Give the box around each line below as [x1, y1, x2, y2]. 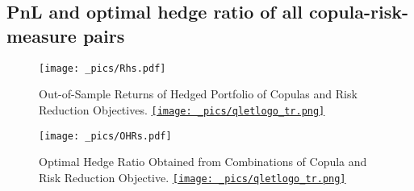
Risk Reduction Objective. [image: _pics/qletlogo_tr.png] [39, 168, 346, 185]
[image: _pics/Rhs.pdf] [39, 62, 166, 74]
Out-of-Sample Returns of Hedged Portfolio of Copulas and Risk [39, 85, 358, 102]
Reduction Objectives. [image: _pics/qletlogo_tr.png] [39, 101, 325, 118]
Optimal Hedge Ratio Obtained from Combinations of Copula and [39, 153, 367, 170]
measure [6, 23, 77, 48]
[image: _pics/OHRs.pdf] [39, 130, 172, 142]
